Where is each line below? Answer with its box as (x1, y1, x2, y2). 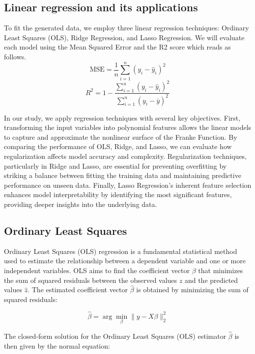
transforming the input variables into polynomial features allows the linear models (4, 122, 252, 132)
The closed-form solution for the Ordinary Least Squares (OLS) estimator (4, 331, 227, 341)
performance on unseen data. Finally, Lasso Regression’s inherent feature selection (4, 179, 252, 190)
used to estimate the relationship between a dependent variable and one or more (4, 255, 246, 266)
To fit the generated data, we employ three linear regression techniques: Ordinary (4, 23, 249, 33)
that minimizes (198, 265, 243, 275)
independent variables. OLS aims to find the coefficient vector (4, 265, 190, 275)
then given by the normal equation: (4, 340, 110, 351)
